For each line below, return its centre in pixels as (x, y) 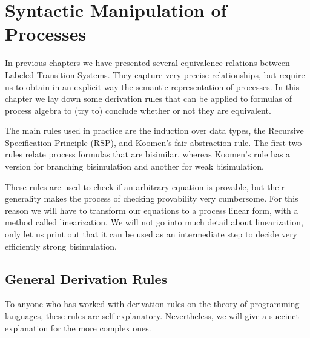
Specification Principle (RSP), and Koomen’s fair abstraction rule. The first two (153, 142)
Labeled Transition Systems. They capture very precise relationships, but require (155, 74)
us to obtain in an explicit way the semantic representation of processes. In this (152, 86)
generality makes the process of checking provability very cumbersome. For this (152, 198)
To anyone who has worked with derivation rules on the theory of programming (152, 304)
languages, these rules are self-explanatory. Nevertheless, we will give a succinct (152, 316)
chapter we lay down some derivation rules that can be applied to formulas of (149, 98)
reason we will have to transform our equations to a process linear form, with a (152, 210)
